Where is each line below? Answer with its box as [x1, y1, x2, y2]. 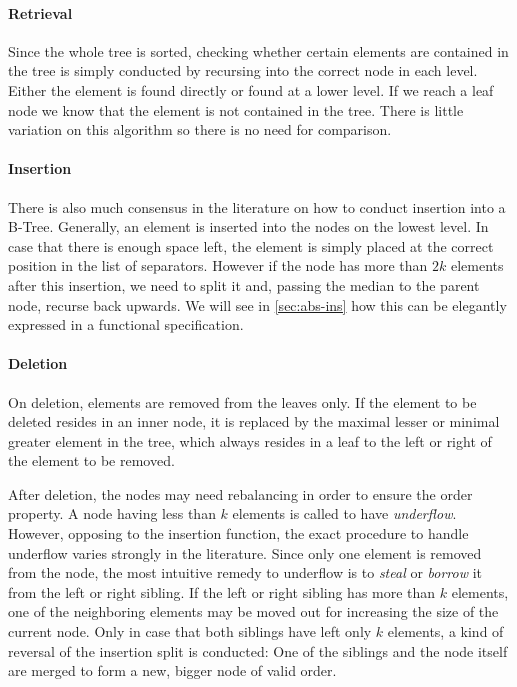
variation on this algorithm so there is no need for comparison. [8, 119, 392, 140]
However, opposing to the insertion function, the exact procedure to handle [8, 523, 469, 544]
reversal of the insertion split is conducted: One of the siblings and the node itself [8, 640, 508, 661]
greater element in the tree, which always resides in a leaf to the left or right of [8, 430, 492, 451]
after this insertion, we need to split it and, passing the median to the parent [8, 274, 480, 295]
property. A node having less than [8, 503, 216, 524]
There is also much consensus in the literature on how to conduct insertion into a [8, 196, 506, 217]
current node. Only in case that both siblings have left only [8, 621, 372, 642]
